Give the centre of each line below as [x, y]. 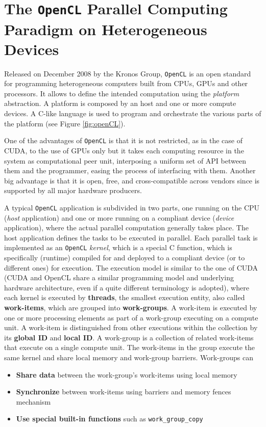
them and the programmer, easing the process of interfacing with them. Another [130, 170]
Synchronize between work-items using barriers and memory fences [124, 392]
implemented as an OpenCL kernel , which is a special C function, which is [118, 247]
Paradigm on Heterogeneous [106, 29]
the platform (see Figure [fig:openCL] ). [65, 123]
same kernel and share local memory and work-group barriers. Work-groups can [129, 357]
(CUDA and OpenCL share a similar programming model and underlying [119, 277]
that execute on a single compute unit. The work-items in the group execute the [129, 347]
